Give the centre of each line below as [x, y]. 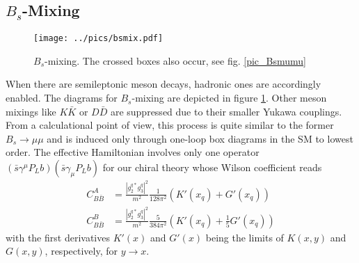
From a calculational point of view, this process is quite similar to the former [170, 125]
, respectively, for [81, 251]
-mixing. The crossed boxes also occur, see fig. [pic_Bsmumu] [175, 60]
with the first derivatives [58, 237]
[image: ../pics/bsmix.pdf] [98, 39]
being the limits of [245, 237]
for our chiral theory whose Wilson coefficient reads [212, 167]
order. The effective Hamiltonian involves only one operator [133, 152]
